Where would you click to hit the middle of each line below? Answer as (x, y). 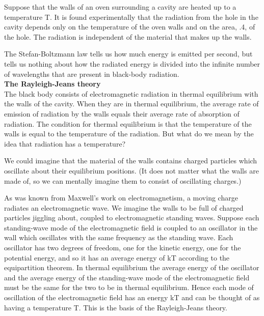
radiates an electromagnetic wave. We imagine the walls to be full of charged (124, 207)
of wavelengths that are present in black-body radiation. (92, 74)
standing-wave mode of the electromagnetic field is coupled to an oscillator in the (131, 227)
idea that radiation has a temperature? (65, 143)
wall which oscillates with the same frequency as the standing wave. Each (119, 237)
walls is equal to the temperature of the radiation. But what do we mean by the (129, 134)
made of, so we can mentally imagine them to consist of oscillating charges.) (123, 180)
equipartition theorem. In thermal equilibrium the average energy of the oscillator (132, 267)
